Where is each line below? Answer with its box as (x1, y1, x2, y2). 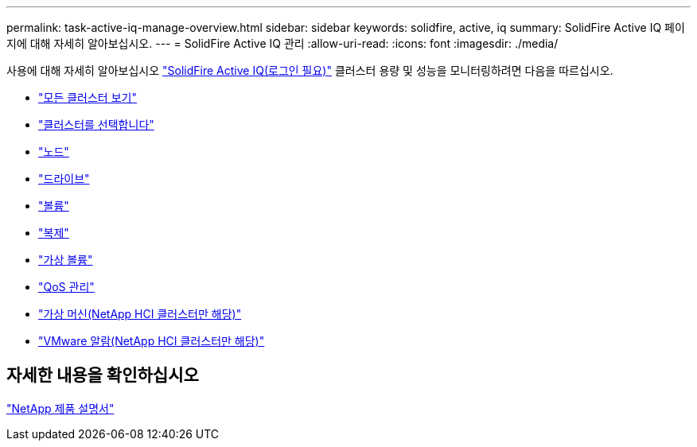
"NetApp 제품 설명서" (6, 401, 115, 415)
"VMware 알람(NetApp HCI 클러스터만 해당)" (38, 334, 265, 348)
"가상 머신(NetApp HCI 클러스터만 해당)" (38, 307, 242, 321)
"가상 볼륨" (38, 253, 93, 266)
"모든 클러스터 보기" (38, 91, 137, 104)
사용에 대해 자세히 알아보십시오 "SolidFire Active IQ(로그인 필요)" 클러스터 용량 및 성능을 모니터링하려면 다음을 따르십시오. (6, 64, 613, 77)
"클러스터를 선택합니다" (38, 118, 154, 131)
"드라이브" (38, 172, 90, 185)
